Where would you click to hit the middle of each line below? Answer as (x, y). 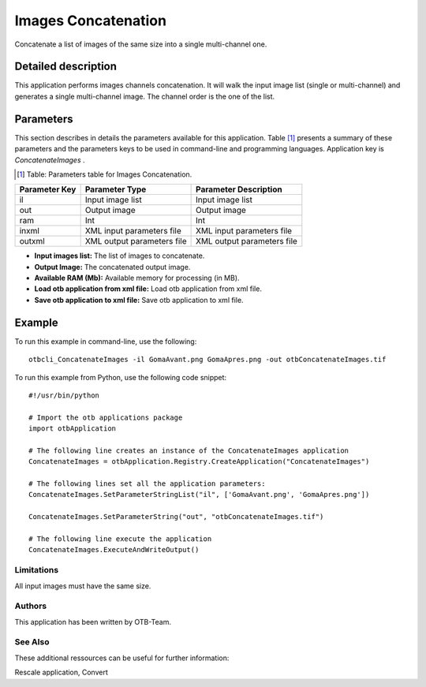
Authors (31, 606)
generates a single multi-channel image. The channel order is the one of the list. (145, 96)
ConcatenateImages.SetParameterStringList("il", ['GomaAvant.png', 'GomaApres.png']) (199, 495)
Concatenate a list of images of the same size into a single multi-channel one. (141, 44)
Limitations (37, 570)
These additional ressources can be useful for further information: (122, 658)
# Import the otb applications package (106, 417)
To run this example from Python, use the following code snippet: (121, 377)
